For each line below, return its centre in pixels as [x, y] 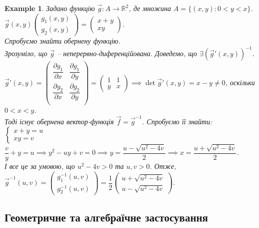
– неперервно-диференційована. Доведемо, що [127, 53]
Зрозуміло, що [26, 53]
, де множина [150, 8]
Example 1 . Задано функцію [50, 8]
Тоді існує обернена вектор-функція [59, 121]
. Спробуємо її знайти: [177, 121]
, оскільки [240, 82]
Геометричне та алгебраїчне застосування [106, 217]
